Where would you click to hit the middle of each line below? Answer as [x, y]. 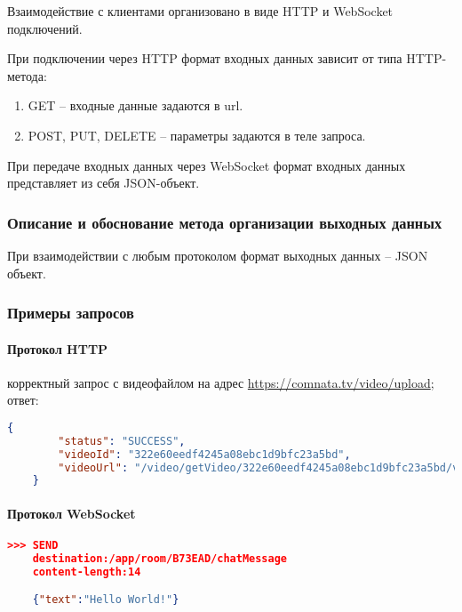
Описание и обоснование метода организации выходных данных [225, 222]
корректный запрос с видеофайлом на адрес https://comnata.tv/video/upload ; [221, 382]
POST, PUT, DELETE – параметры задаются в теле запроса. [197, 135]
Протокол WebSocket [72, 513]
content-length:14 [87, 572]
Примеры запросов [71, 313]
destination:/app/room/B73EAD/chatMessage [159, 559]
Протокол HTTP [58, 348]
